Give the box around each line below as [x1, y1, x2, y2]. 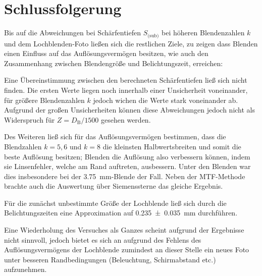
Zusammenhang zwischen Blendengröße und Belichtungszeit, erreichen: [4, 58, 223, 68]
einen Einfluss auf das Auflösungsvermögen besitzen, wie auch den [4, 48, 208, 59]
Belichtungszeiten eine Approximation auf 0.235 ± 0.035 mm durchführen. [4, 207, 238, 218]
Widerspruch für [4, 114, 55, 125]
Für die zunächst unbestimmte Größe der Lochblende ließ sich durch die [4, 197, 227, 208]
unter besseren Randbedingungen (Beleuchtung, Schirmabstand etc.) [4, 254, 216, 264]
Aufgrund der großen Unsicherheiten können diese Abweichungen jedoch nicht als [4, 104, 255, 115]
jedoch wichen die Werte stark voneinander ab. [93, 94, 238, 105]
